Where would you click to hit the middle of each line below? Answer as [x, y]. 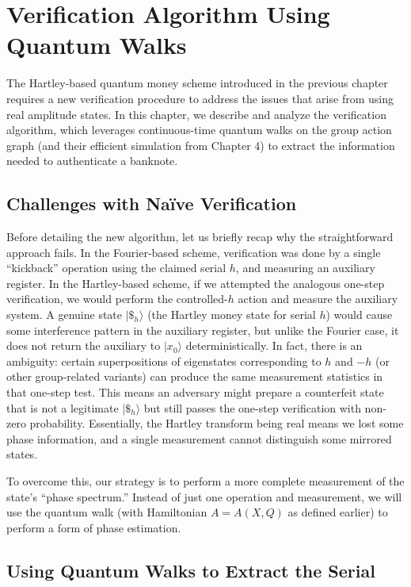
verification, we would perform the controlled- [117, 299]
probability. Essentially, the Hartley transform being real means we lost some [217, 423]
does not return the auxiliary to [84, 345]
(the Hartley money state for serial [232, 315]
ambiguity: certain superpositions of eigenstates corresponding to [164, 361]
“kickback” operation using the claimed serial [116, 268]
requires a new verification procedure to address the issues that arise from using [200, 98]
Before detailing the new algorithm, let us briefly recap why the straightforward [200, 237]
